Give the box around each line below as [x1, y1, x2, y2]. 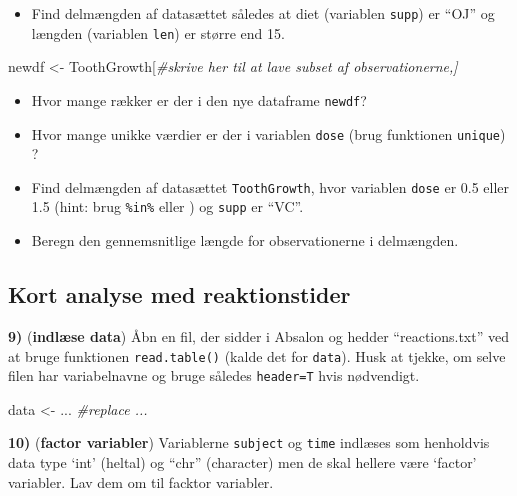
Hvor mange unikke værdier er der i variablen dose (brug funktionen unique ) [31, 123, 506, 144]
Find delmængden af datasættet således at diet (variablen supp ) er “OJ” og [31, 3, 495, 23]
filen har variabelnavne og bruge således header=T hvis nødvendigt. [8, 365, 420, 386]
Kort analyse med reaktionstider [8, 279, 351, 310]
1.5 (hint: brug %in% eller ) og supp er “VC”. [31, 196, 304, 217]
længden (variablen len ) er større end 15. [31, 22, 285, 43]
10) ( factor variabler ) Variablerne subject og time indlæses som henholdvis [8, 432, 490, 453]
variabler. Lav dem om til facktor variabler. [8, 471, 274, 492]
